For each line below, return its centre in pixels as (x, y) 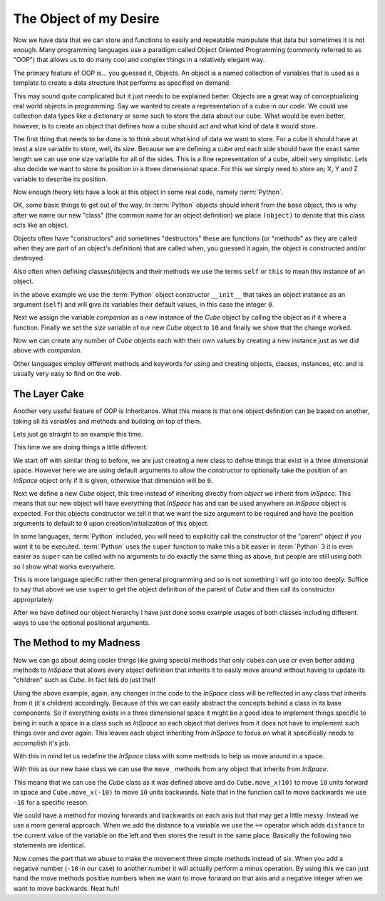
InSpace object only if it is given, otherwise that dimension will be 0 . (113, 480)
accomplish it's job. (42, 743)
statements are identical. (49, 845)
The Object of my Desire (86, 19)
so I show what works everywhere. (64, 566)
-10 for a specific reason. (51, 802)
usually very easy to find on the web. (67, 374)
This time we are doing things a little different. (81, 447)
